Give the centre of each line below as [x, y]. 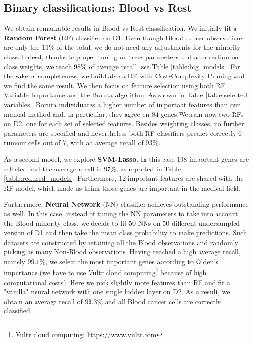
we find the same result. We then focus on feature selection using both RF [115, 85]
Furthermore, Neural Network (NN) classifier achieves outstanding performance [126, 204]
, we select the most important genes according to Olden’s [132, 261]
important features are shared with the [186, 178]
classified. [18, 311]
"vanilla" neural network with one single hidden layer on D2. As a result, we [117, 292]
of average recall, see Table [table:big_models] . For [164, 66]
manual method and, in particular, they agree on [77, 114]
